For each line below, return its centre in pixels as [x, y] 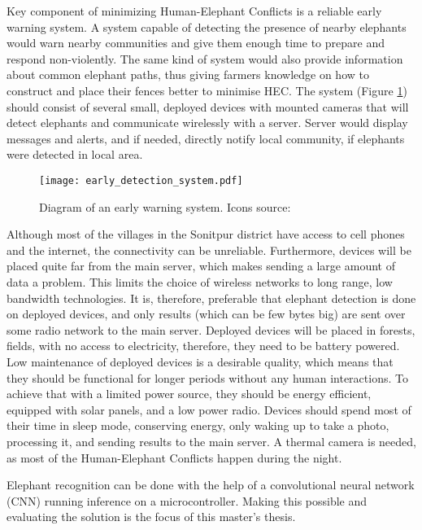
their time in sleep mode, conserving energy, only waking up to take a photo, [198, 425]
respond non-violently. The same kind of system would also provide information [205, 58]
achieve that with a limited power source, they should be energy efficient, [189, 394]
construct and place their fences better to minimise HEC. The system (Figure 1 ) [207, 90]
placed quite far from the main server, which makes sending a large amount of [201, 266]
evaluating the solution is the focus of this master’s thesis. [151, 517]
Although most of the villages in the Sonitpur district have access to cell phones [206, 234]
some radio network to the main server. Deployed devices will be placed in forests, [211, 329]
